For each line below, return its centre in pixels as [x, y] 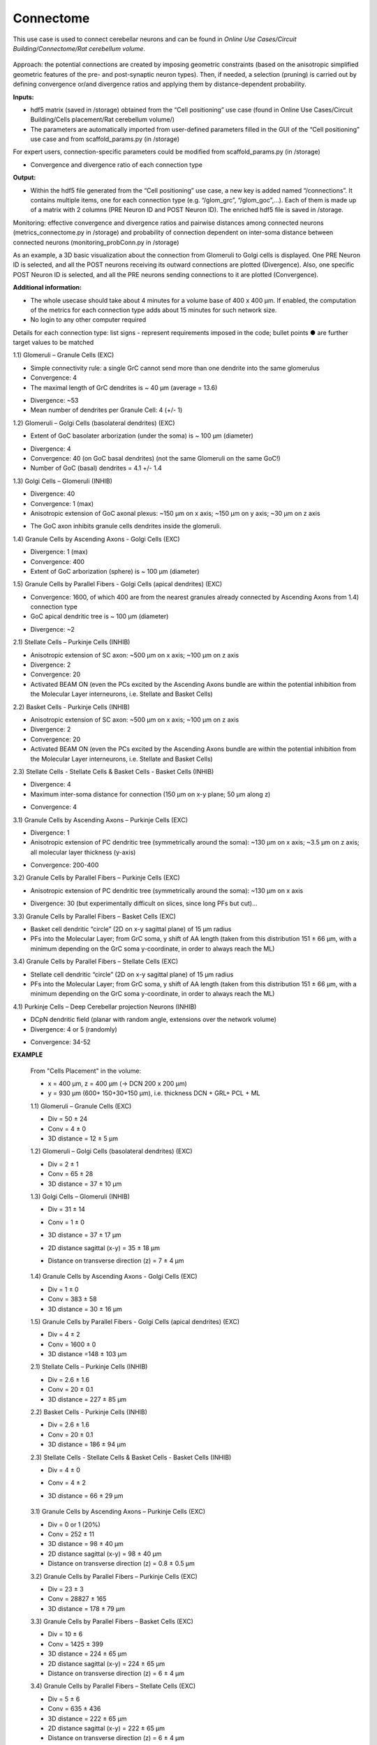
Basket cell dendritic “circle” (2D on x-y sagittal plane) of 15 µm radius [131, 929]
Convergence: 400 [58, 561]
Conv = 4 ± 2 [67, 1483]
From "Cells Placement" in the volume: [86, 1071]
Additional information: [47, 288]
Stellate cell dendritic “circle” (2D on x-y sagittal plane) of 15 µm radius [132, 974]
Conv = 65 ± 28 [71, 1174]
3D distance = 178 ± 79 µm [87, 1608]
